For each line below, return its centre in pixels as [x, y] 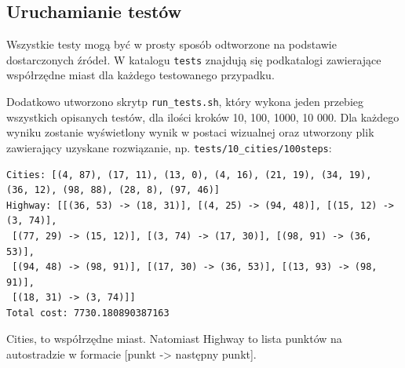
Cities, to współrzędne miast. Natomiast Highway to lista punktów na [174, 339]
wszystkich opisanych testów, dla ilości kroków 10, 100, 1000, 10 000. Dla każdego [203, 117]
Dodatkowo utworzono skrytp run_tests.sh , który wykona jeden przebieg [185, 102]
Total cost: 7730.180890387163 [88, 313]
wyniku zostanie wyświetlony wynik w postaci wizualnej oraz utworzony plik [190, 132]
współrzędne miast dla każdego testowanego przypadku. [140, 75]
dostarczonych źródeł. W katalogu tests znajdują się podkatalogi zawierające [194, 59]
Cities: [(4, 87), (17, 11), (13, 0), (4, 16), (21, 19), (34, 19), [189, 175]
